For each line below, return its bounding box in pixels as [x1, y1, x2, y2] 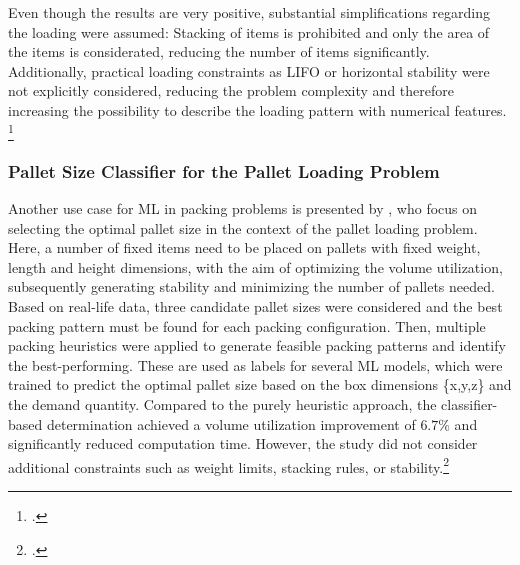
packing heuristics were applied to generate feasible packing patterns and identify [8, 335, 506, 356]
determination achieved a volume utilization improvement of [46, 413, 416, 434]
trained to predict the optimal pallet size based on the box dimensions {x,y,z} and [8, 374, 512, 395]
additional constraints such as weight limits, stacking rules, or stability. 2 [8, 453, 449, 477]
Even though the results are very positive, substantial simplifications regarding [8, 2, 491, 22]
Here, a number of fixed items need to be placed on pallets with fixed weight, [8, 237, 481, 258]
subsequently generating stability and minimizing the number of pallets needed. [8, 276, 495, 297]
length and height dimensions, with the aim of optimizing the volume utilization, [8, 256, 503, 277]
